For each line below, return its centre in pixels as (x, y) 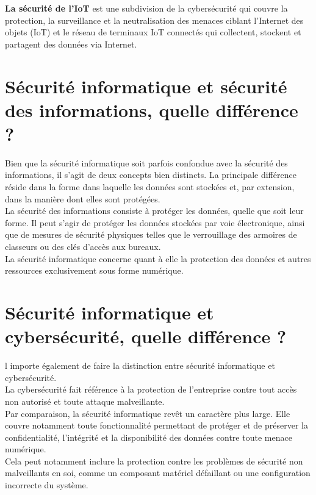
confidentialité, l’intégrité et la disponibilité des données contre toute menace (149, 437)
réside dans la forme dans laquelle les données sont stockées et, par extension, (150, 187)
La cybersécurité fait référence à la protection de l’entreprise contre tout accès (151, 389)
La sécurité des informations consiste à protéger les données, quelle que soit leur (154, 211)
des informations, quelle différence (152, 109)
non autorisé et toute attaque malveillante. (85, 401)
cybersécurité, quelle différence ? (146, 336)
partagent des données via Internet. (71, 44)
